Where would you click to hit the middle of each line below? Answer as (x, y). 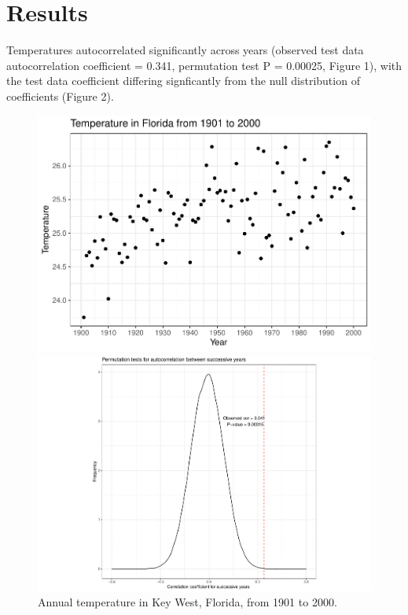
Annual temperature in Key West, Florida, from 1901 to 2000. (187, 602)
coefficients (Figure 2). (60, 96)
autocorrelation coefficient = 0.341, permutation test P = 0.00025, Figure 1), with (204, 65)
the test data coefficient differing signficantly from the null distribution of (183, 81)
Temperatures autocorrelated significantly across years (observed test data (185, 50)
